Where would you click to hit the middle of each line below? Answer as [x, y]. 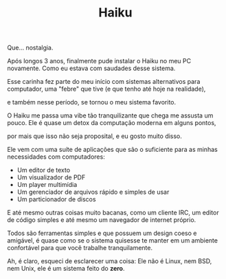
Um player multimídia [47, 185]
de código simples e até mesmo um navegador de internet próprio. [102, 220]
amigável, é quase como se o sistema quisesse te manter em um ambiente [113, 241]
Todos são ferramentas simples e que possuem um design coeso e [102, 233]
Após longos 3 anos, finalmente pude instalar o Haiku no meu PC [99, 61]
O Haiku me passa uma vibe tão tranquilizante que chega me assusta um [110, 115]
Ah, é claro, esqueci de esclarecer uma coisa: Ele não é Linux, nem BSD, [110, 261]
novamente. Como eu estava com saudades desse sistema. [91, 68]
